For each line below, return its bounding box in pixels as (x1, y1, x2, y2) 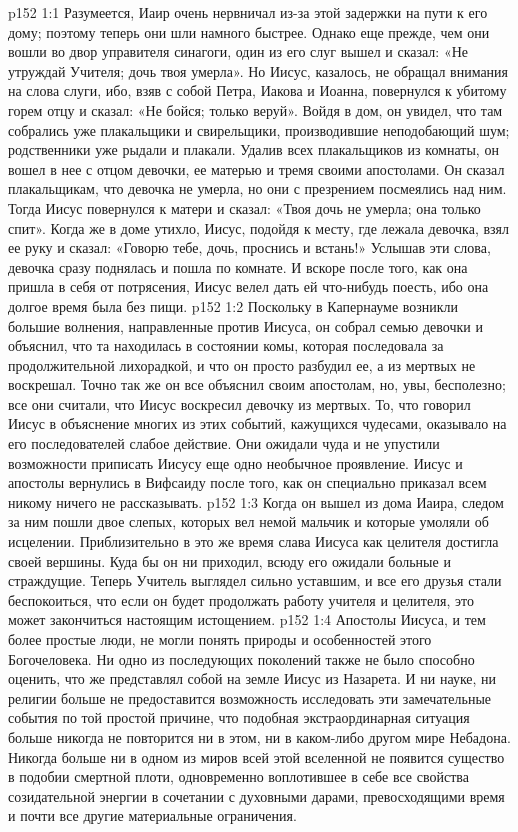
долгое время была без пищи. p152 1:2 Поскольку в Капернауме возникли (8, 295, 459, 316)
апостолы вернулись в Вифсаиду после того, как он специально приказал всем (8, 472, 487, 493)
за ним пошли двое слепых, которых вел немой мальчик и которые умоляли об (8, 511, 489, 532)
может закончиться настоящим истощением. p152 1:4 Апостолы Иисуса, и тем (8, 609, 486, 630)
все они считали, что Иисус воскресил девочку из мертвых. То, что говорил (8, 393, 471, 414)
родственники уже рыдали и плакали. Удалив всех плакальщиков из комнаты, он (8, 139, 499, 160)
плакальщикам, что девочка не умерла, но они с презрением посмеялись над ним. (8, 178, 507, 199)
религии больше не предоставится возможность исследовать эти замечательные (8, 687, 492, 708)
